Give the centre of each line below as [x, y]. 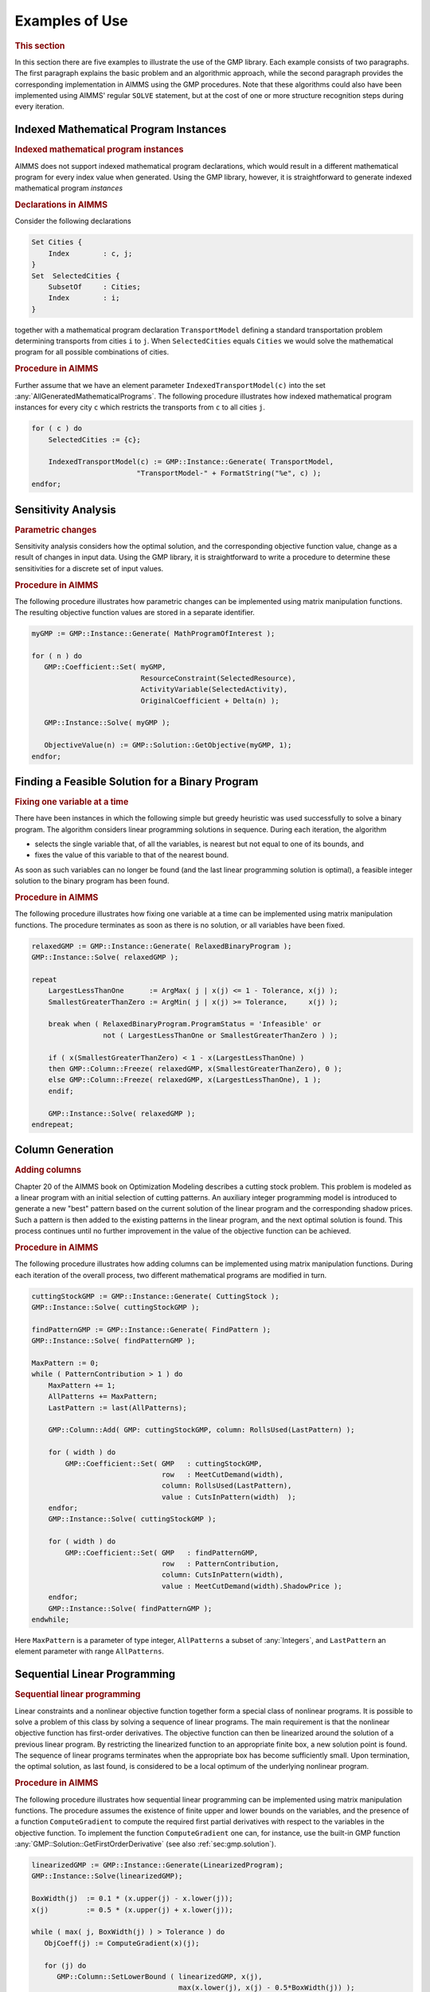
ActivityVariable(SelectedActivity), [214, 690]
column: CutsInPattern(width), [223, 1575]
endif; [61, 1091]
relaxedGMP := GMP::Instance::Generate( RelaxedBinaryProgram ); [162, 946]
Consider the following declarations [73, 221]
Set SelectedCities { [76, 276]
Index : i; [84, 298]
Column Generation [64, 1150]
